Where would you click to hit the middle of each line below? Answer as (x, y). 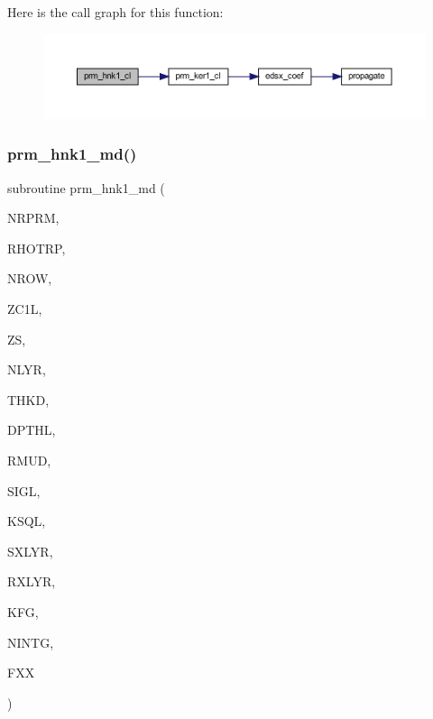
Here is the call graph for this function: (115, 12)
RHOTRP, (37, 248)
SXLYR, (30, 551)
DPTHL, (32, 430)
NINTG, (31, 642)
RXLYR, (32, 581)
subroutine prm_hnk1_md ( (86, 187)
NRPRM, (33, 218)
